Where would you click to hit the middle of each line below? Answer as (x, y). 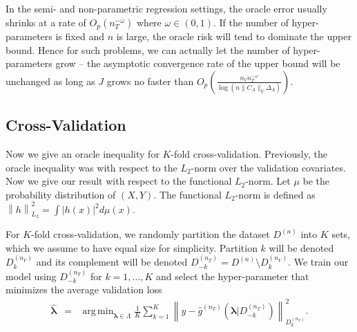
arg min (98, 312)
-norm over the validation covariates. (268, 167)
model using (31, 276)
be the (316, 181)
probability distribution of (61, 194)
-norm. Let (268, 181)
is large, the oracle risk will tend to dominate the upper (234, 36)
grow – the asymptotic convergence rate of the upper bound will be (198, 63)
